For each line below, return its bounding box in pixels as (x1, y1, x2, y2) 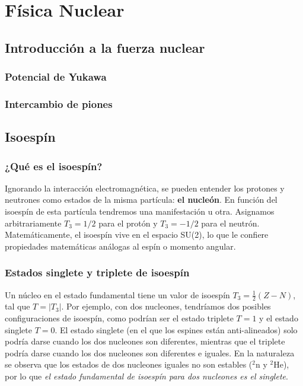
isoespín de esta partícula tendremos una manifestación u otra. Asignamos (5, 205, 275, 218)
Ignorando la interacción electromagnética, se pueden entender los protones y (5, 181, 285, 194)
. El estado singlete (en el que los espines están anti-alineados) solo (55, 323, 298, 336)
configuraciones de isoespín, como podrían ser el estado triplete (5, 312, 234, 324)
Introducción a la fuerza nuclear (5, 38, 205, 56)
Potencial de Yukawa (5, 69, 107, 84)
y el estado (259, 312, 298, 324)
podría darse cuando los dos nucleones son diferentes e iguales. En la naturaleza (5, 346, 295, 359)
